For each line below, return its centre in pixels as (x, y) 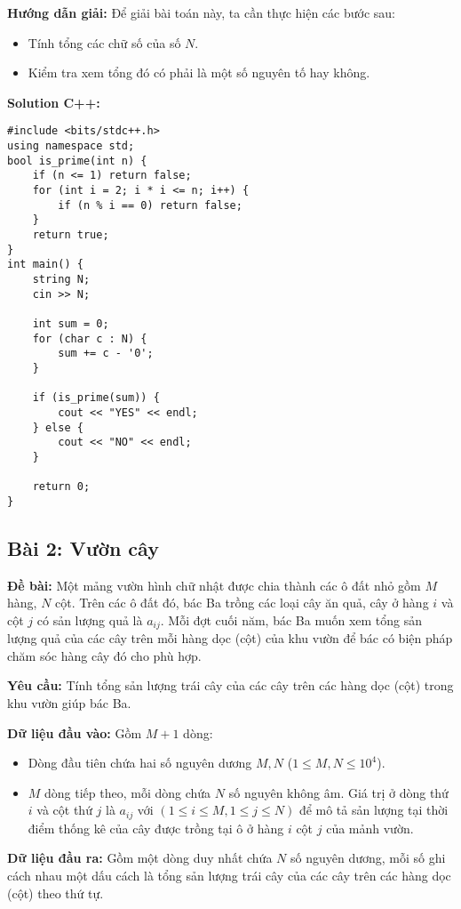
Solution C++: (54, 102)
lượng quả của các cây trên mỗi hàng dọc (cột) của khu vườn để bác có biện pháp (230, 638)
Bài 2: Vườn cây (83, 547)
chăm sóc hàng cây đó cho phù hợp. (104, 655)
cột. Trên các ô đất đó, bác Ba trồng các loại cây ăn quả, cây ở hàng (242, 603)
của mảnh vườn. (370, 828)
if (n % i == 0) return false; (150, 205)
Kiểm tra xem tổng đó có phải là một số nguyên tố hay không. (199, 72)
